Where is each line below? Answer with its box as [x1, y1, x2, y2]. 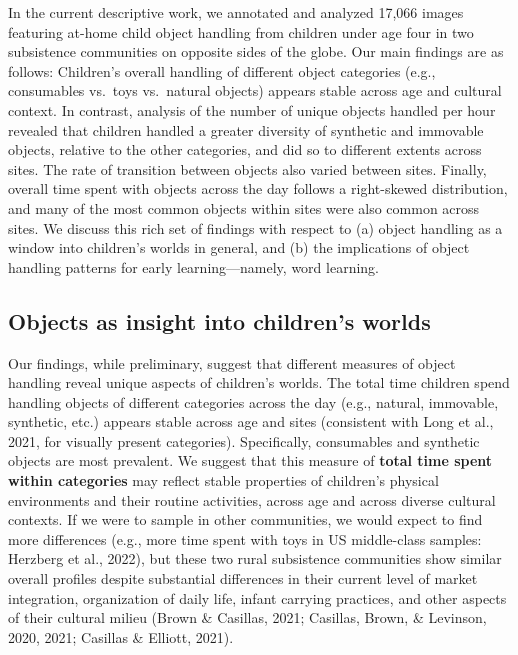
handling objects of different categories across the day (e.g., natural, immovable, [8, 391, 499, 412]
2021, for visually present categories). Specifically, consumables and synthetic [8, 430, 480, 451]
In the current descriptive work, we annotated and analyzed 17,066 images [8, 2, 464, 22]
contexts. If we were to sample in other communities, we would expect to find [8, 509, 483, 530]
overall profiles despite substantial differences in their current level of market [8, 568, 478, 589]
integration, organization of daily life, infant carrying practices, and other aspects [8, 587, 507, 608]
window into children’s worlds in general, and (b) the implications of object [8, 237, 470, 258]
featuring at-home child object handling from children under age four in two [8, 21, 474, 42]
